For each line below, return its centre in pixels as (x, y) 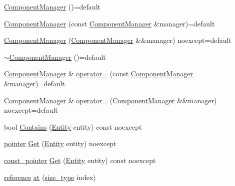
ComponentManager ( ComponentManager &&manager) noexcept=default (118, 40)
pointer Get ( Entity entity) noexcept (60, 143)
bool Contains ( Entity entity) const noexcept (73, 126)
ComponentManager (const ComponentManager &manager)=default (109, 23)
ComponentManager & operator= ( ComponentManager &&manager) (110, 100)
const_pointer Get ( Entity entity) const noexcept (80, 160)
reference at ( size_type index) (50, 177)
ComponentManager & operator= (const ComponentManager (98, 74)
